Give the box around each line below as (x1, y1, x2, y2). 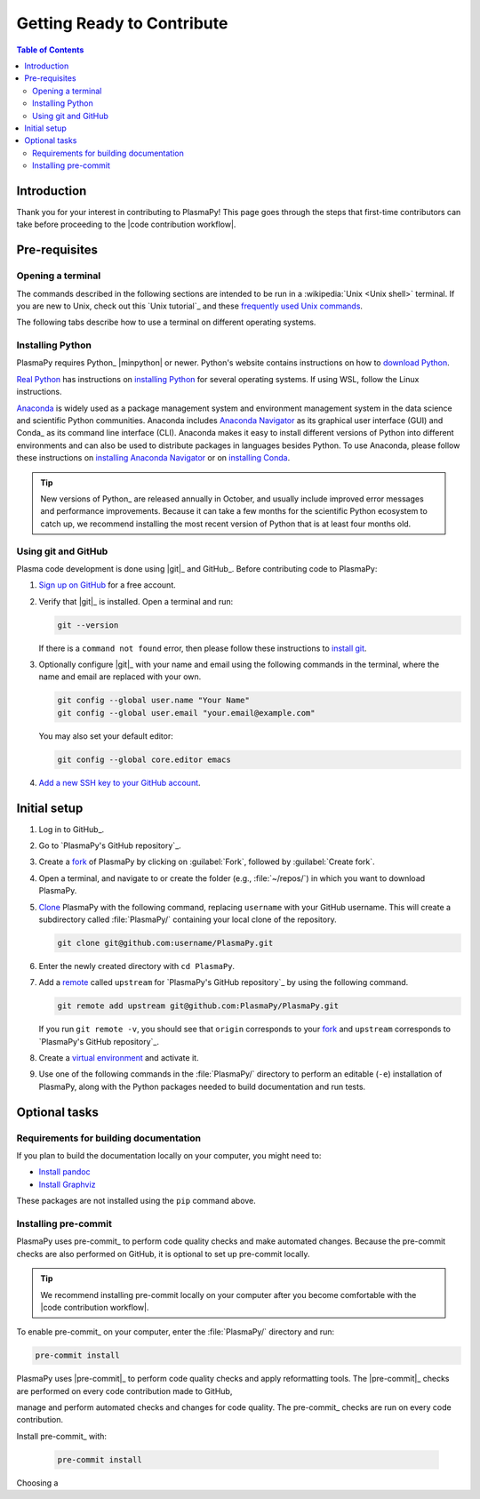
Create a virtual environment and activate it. (38, 1053, 199, 1063)
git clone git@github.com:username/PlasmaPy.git (57, 938, 274, 948)
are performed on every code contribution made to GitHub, (16, 1385, 233, 1396)
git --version (57, 620, 119, 630)
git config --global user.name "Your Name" (57, 695, 251, 706)
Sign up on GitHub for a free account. (38, 580, 177, 590)
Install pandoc (38, 1166, 91, 1177)
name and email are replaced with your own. (38, 671, 202, 682)
